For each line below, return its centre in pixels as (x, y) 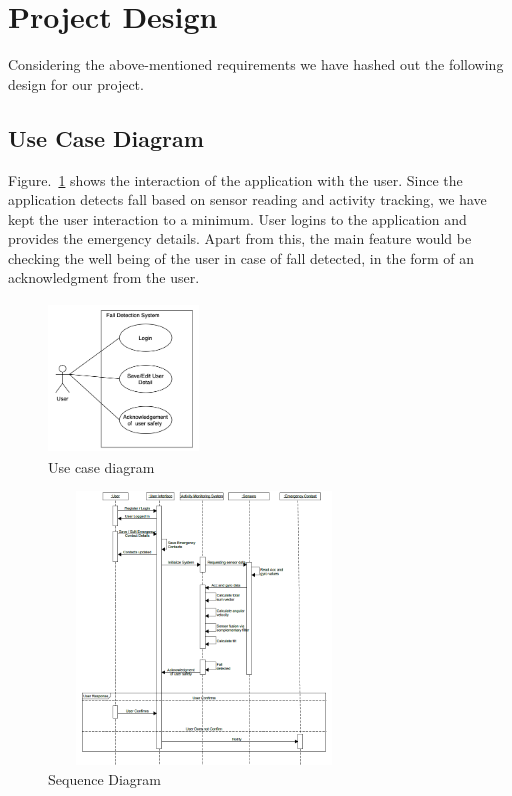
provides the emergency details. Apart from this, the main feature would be (240, 238)
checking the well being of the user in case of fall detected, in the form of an (241, 257)
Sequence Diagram (105, 779)
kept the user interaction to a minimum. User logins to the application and (237, 218)
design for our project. (76, 83)
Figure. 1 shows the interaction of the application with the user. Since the (235, 179)
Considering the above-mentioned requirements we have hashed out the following (256, 64)
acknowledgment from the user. (104, 277)
